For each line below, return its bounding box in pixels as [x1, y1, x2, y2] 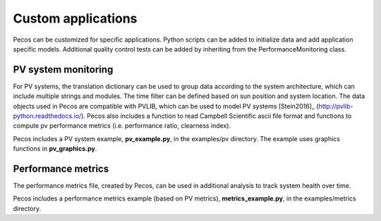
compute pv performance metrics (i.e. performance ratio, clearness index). [13, 121, 231, 130]
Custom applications [13, 11, 138, 26]
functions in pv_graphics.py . [13, 145, 97, 153]
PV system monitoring [13, 64, 114, 76]
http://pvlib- [318, 102, 353, 110]
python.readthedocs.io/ [13, 112, 82, 120]
